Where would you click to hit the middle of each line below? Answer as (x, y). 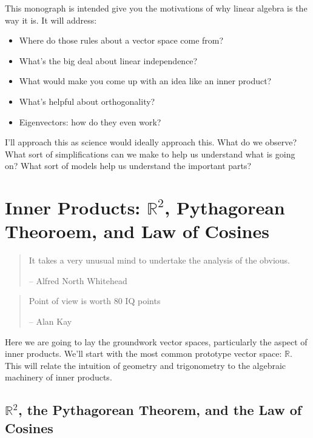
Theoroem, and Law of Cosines (137, 231)
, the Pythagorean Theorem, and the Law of (160, 410)
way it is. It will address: (51, 20)
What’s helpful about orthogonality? (87, 101)
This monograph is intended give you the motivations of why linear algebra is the (156, 8)
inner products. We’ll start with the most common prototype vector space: (143, 353)
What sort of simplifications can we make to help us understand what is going (150, 154)
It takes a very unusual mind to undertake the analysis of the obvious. (159, 260)
